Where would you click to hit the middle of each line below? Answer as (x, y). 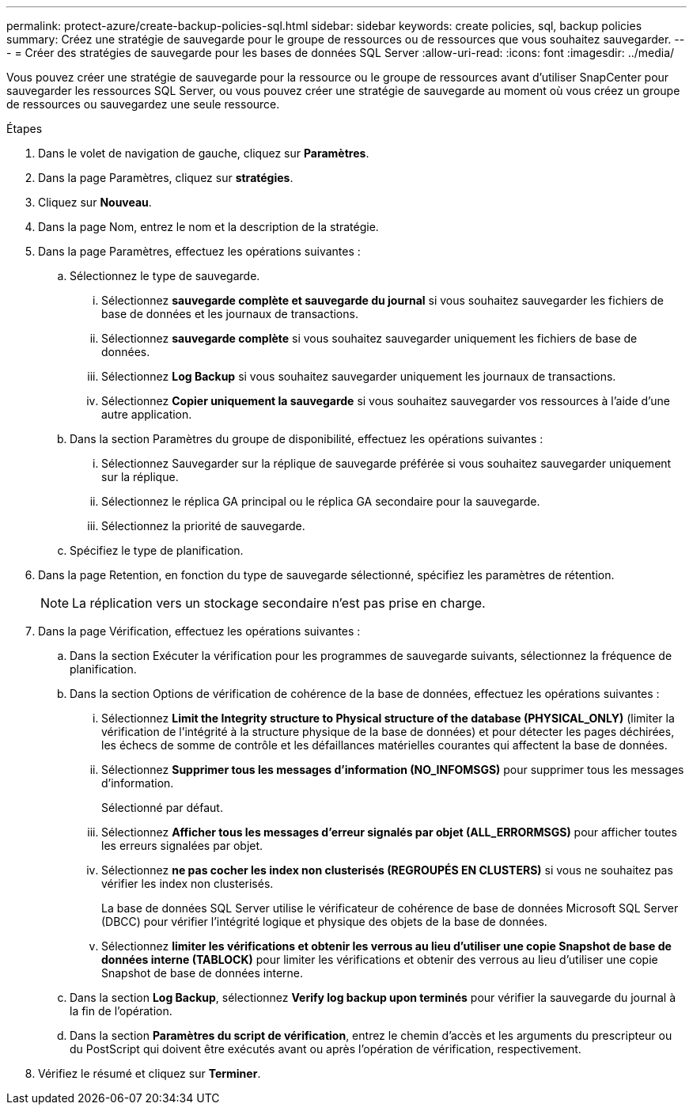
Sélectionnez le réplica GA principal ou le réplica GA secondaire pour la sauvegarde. (321, 501)
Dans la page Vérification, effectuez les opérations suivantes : (199, 631)
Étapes (25, 129)
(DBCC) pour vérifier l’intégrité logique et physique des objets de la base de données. (324, 921)
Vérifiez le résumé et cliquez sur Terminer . (150, 1073)
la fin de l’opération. (121, 1011)
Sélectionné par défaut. (162, 808)
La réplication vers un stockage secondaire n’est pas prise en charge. (279, 603)
